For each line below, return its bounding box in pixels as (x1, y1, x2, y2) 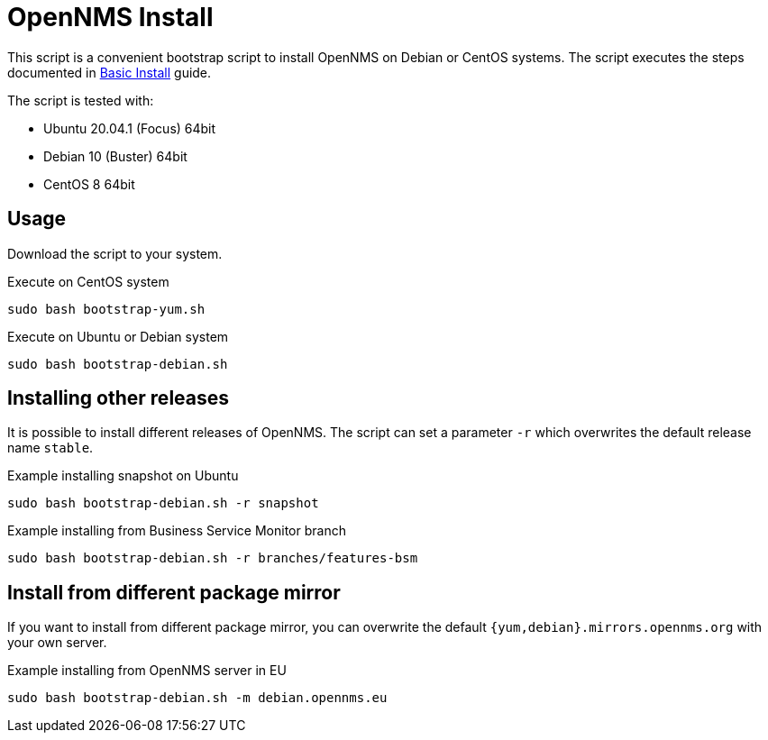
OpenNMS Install (7, 2, 214, 32)
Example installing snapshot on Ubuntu (7, 468, 239, 484)
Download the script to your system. (7, 245, 223, 261)
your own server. (7, 635, 107, 651)
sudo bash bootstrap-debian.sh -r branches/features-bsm (7, 551, 418, 566)
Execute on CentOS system (7, 273, 169, 289)
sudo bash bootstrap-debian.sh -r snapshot (7, 496, 319, 511)
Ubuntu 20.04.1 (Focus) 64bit (43, 120, 216, 136)
